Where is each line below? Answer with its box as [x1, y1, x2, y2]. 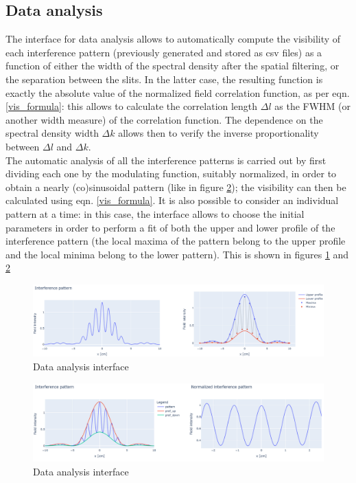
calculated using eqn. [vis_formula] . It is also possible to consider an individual [5, 193, 339, 207]
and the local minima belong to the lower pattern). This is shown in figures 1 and [5, 247, 349, 261]
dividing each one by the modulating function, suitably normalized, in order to [5, 166, 337, 181]
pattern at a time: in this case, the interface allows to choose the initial [5, 206, 305, 221]
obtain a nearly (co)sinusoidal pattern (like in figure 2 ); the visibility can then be [5, 179, 346, 194]
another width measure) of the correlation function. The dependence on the [5, 112, 323, 126]
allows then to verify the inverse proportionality [118, 126, 319, 140]
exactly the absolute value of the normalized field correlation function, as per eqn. [5, 85, 350, 100]
